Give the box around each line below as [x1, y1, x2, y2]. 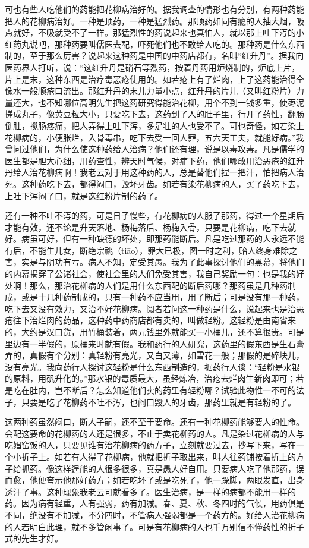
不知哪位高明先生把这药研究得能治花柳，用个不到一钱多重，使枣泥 [46, 96, 304, 108]
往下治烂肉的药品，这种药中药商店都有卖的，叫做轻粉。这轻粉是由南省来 [12, 314, 296, 326]
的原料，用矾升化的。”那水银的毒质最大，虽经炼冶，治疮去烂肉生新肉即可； [5, 372, 296, 385]
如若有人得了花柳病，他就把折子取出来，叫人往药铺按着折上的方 [54, 450, 304, 462]
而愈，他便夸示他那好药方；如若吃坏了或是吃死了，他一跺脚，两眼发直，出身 [5, 474, 304, 486]
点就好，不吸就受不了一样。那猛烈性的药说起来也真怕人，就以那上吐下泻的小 [5, 26, 304, 39]
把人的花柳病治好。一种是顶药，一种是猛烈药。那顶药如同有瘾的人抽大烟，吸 [5, 14, 304, 27]
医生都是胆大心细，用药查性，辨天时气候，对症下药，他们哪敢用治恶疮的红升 [5, 154, 304, 166]
